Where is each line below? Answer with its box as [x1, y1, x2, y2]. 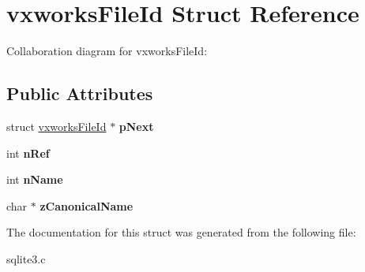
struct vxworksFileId [6, 117, 107, 134]
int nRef [6, 144, 50, 161]
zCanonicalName [40, 197, 134, 214]
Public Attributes [6, 81, 153, 106]
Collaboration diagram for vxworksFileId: [6, 43, 208, 59]
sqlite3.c [6, 250, 46, 266]
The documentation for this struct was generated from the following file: [6, 224, 356, 240]
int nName [6, 171, 63, 188]
